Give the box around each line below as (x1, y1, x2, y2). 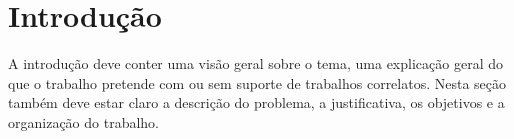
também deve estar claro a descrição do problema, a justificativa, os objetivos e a (8, 92, 505, 113)
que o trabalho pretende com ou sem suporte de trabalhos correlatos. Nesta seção (8, 72, 507, 93)
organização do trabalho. (8, 111, 159, 132)
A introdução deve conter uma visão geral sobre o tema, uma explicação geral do (8, 53, 503, 74)
